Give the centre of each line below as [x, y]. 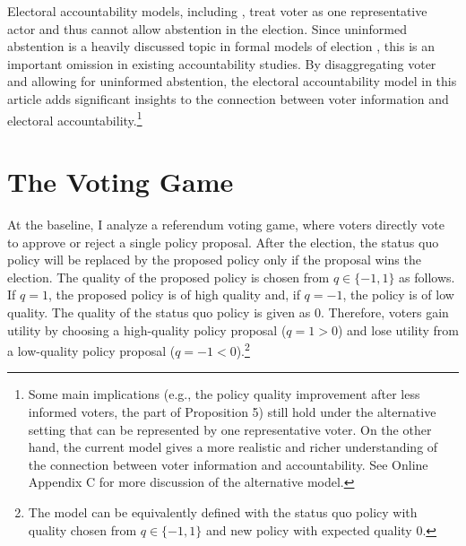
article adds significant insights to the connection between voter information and [228, 98]
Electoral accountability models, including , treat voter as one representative [217, 11]
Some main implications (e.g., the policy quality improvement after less [224, 394]
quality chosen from [82, 529]
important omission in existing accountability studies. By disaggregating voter [222, 63]
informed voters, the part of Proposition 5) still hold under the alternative [232, 411]
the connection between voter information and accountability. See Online [228, 464]
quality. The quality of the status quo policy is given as [159, 312]
